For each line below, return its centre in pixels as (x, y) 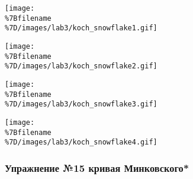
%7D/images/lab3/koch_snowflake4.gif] (81, 142)
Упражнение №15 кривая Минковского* (97, 167)
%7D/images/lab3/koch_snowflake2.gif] (81, 66)
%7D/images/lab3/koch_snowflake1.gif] (81, 28)
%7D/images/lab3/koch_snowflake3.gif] (81, 104)
